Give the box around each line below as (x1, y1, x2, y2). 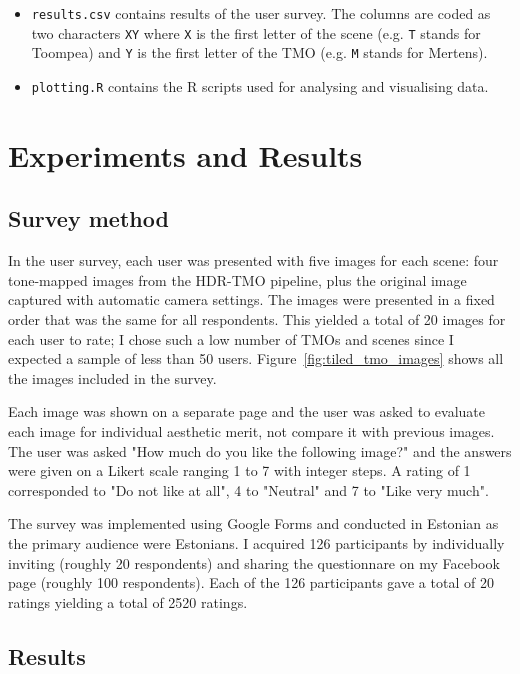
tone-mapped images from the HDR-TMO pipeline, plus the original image (8, 269, 467, 290)
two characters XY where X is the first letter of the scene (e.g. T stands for (31, 22, 481, 43)
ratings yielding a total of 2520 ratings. (8, 591, 248, 612)
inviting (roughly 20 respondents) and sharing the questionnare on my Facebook (8, 552, 500, 573)
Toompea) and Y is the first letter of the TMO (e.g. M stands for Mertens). (31, 42, 488, 63)
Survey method (8, 203, 169, 234)
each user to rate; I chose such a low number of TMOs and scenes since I (8, 328, 454, 349)
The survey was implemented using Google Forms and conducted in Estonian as (8, 513, 499, 534)
